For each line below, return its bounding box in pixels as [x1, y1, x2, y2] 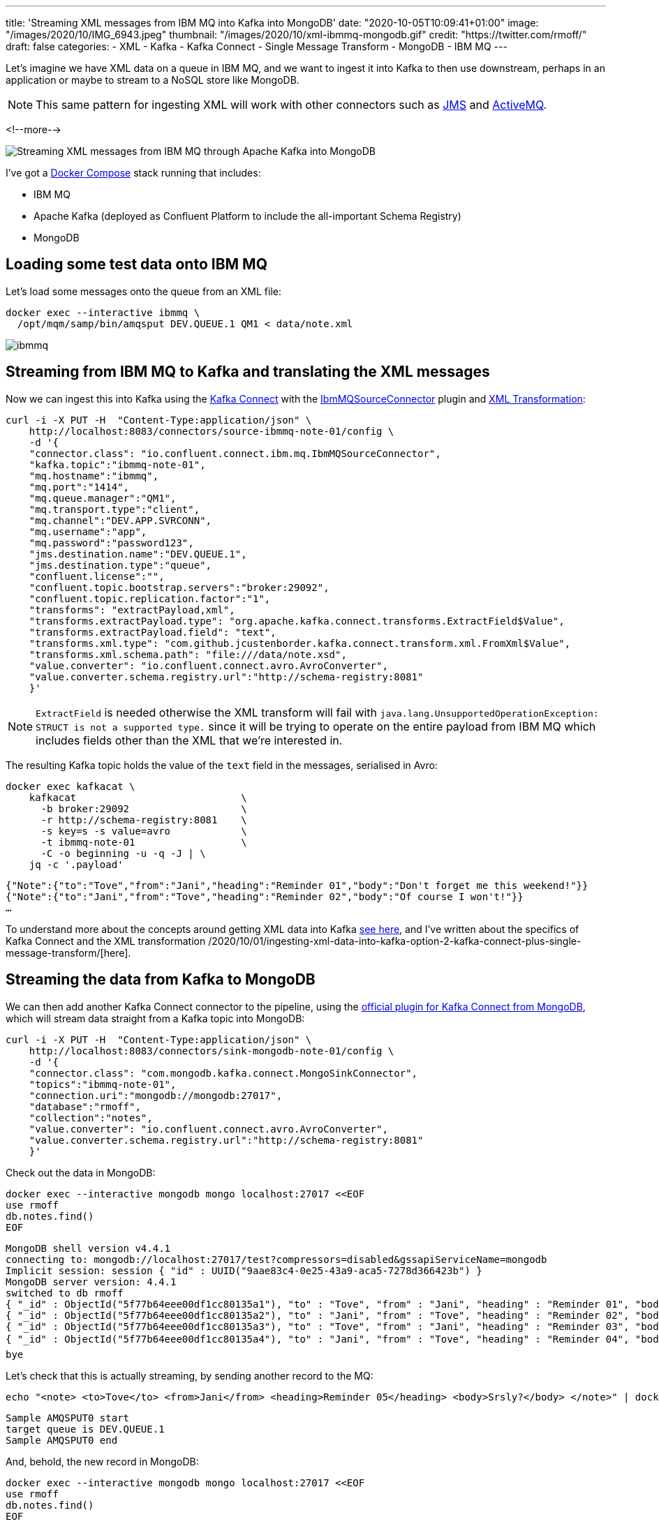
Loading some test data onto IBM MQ [6, 255, 267, 274]
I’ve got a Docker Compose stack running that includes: [6, 167, 261, 179]
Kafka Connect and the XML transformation [6, 934, 206, 947]
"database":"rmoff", [29, 1100, 141, 1112]
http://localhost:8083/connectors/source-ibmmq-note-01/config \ [29, 425, 394, 437]
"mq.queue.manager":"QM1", [29, 492, 177, 504]
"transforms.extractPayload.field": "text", [29, 626, 276, 638]
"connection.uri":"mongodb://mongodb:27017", [29, 1089, 283, 1101]
